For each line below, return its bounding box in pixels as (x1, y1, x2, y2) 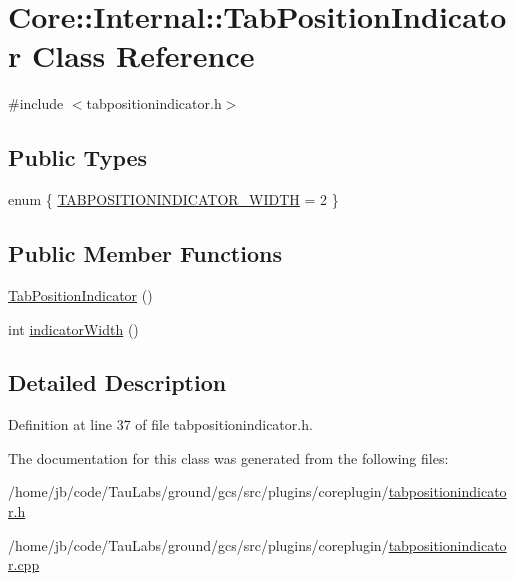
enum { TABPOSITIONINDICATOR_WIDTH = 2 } (8, 189, 339, 210)
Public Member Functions (8, 238, 282, 269)
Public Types (8, 142, 148, 173)
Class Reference (31, 35, 255, 76)
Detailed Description (8, 367, 227, 398)
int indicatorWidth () (8, 318, 139, 339)
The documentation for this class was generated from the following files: (8, 447, 449, 468)
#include (8, 93, 64, 114)
